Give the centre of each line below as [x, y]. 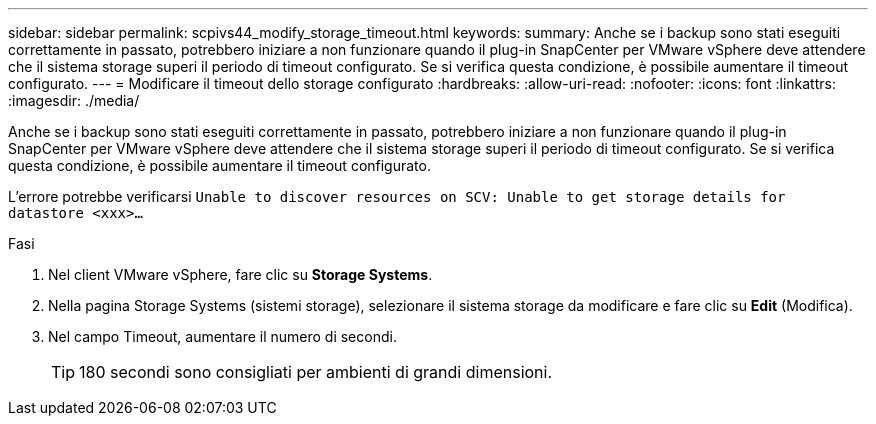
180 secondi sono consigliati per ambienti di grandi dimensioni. [316, 372]
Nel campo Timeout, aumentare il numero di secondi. [222, 336]
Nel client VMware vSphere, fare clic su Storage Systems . [240, 274]
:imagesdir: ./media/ [74, 100]
